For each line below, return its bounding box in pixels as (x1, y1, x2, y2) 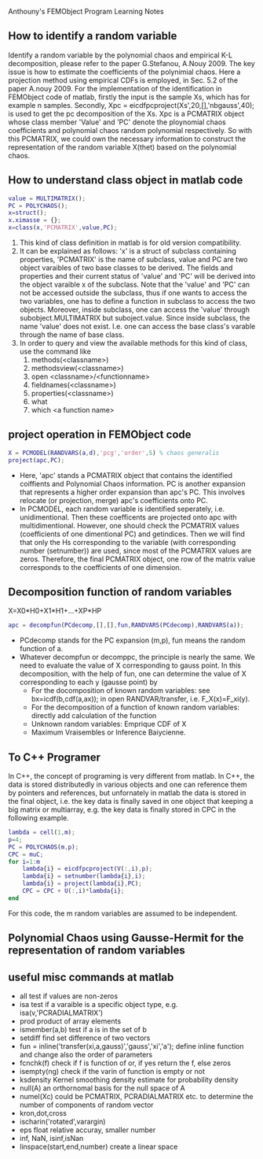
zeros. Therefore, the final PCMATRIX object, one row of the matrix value (19, 554, 256, 564)
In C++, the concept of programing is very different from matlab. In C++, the (8, 772, 255, 781)
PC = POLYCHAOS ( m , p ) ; (8, 842, 79, 851)
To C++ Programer (8, 750, 100, 764)
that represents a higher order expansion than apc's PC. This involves (19, 487, 246, 497)
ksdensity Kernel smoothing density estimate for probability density (19, 1075, 239, 1085)
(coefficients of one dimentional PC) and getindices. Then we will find (19, 529, 246, 539)
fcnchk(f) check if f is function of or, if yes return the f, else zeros (19, 1058, 232, 1068)
